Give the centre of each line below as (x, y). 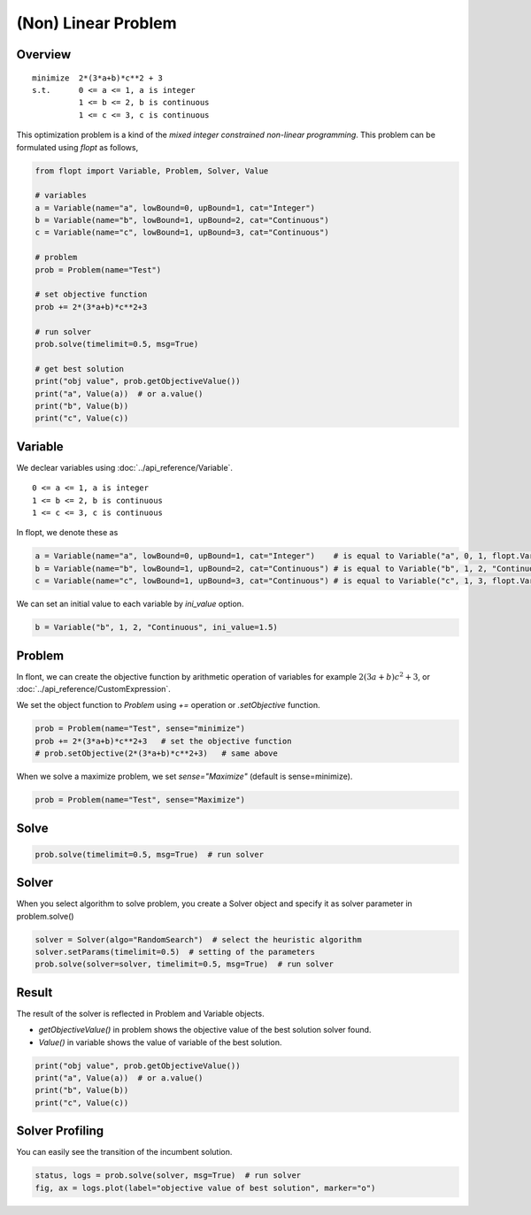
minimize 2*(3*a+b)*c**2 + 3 (98, 78)
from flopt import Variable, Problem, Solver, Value (152, 171)
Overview (44, 54)
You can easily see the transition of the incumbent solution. (124, 1152)
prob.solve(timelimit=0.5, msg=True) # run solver (150, 854)
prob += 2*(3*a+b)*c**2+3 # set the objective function (163, 741)
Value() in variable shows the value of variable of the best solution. (160, 1042)
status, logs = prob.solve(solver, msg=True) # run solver (168, 1176)
